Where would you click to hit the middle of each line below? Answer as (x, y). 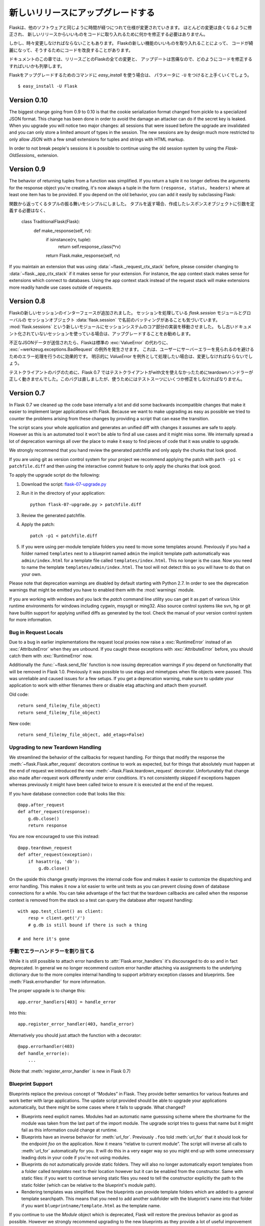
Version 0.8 (27, 301)
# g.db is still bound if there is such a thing (87, 925)
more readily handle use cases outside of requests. (61, 287)
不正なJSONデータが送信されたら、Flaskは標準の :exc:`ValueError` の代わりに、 (90, 342)
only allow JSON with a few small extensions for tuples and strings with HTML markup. (97, 139)
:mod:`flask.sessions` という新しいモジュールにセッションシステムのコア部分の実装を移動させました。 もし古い (122, 327)
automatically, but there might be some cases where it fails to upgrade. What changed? (97, 1107)
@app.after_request (41, 805)
